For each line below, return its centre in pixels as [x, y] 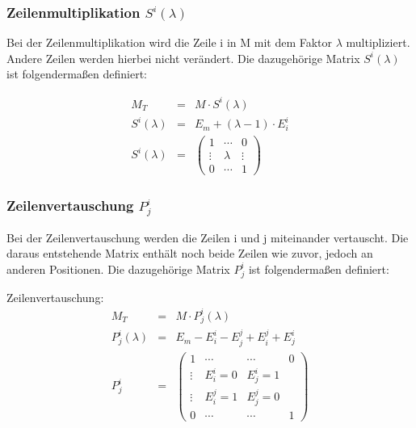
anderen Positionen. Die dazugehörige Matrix [118, 269]
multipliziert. [378, 42]
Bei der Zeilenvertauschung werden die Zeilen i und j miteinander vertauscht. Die [208, 237]
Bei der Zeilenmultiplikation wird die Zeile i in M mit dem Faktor [170, 42]
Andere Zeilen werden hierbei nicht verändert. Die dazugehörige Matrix [183, 58]
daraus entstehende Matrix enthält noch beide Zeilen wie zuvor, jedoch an [190, 253]
